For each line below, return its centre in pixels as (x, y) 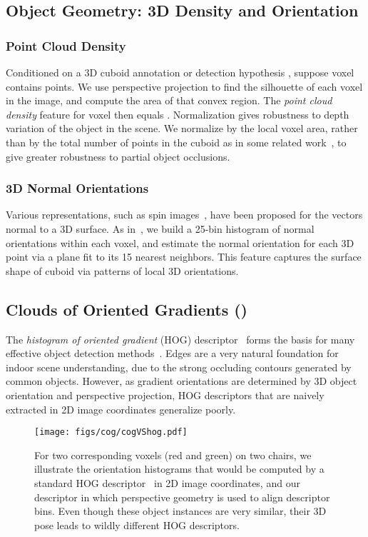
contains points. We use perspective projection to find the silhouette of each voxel (184, 86)
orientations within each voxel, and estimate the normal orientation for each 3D (180, 242)
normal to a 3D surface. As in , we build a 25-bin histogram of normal (160, 228)
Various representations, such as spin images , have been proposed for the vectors (184, 215)
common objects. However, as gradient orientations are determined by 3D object (182, 381)
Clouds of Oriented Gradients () (127, 309)
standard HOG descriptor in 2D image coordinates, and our (167, 482)
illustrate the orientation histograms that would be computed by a (179, 469)
